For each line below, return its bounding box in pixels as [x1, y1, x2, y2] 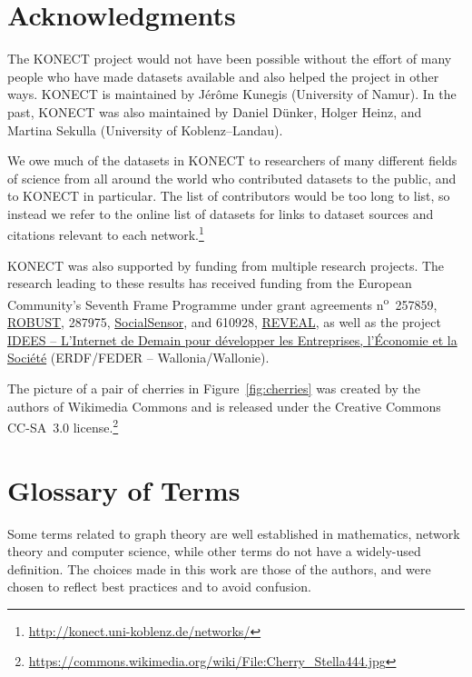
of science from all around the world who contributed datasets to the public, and [7, 168, 457, 187]
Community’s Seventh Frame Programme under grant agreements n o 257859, [7, 292, 438, 314]
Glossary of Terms [7, 471, 241, 508]
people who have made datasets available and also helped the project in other [7, 66, 439, 85]
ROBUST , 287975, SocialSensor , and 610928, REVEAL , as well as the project [7, 313, 441, 332]
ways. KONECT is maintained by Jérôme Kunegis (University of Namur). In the [7, 85, 457, 104]
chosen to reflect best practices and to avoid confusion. [7, 577, 311, 596]
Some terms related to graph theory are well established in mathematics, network [7, 523, 460, 543]
